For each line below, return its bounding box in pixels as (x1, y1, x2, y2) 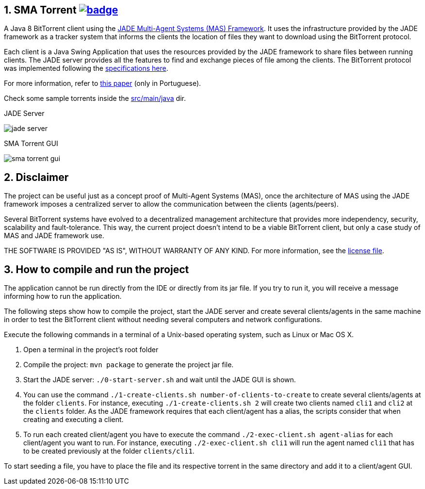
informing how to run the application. (4, 292, 122, 301)
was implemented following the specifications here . (4, 64, 168, 73)
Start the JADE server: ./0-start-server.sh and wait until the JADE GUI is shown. (23, 375, 296, 384)
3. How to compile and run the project (4, 263, 189, 276)
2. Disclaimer (4, 171, 69, 183)
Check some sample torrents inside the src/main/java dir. (4, 94, 186, 103)
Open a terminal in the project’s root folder (23, 345, 159, 354)
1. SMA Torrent (4, 4, 77, 16)
